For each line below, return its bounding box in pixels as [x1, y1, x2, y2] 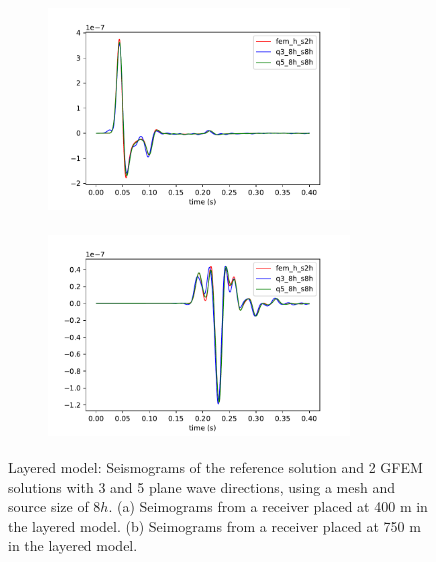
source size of [8, 496, 89, 517]
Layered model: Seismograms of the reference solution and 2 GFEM [8, 456, 423, 477]
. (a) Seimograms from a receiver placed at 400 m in [108, 496, 428, 517]
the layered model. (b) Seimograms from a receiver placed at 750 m [8, 515, 421, 536]
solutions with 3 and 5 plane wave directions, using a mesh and [8, 476, 395, 497]
